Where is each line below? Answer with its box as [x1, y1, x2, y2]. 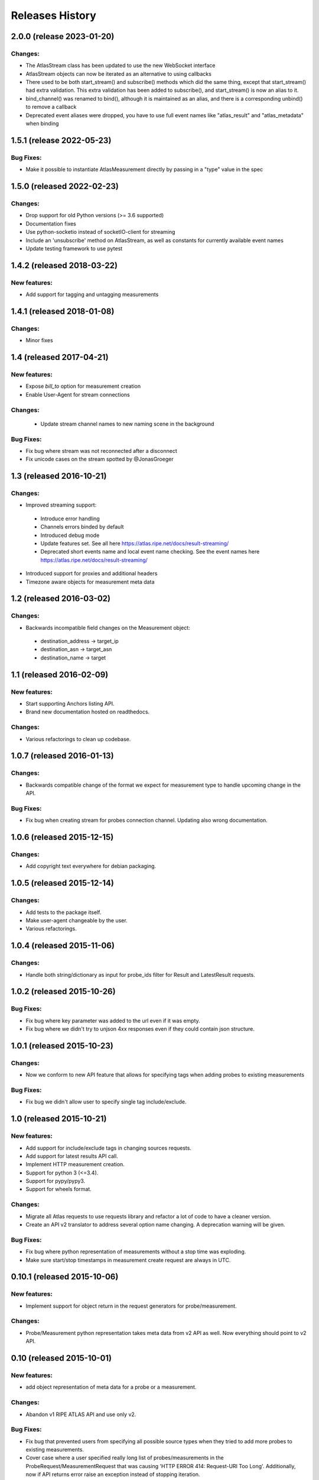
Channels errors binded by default [40, 523, 124, 530]
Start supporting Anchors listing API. [25, 700, 115, 707]
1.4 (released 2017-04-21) [11, 352, 109, 362]
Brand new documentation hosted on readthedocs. [25, 708, 150, 716]
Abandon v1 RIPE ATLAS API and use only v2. [25, 1411, 136, 1418]
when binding [25, 120, 59, 127]
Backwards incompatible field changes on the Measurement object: [25, 624, 190, 631]
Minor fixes [25, 337, 53, 344]
